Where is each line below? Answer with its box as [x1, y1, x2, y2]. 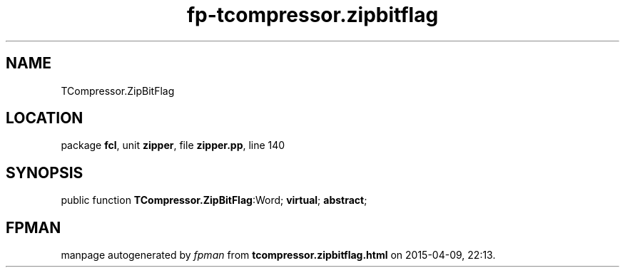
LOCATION [6, 109, 83, 128]
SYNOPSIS [6, 163, 83, 182]
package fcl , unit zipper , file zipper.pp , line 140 [61, 139, 285, 152]
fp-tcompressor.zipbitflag [186, 3, 439, 27]
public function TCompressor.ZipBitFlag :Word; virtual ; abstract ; [61, 194, 367, 207]
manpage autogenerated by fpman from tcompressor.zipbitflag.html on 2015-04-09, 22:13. [61, 249, 496, 262]
